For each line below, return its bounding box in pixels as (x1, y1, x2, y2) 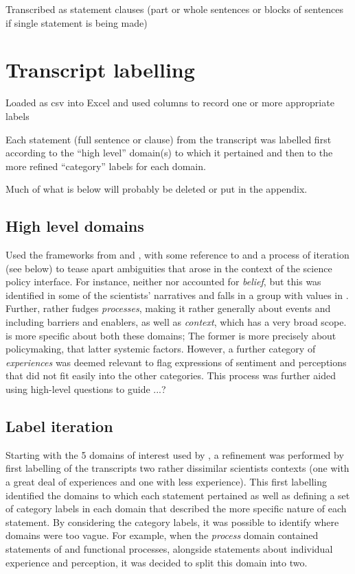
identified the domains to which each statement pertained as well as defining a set (5, 488, 350, 502)
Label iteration (5, 416, 113, 436)
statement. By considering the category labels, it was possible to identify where (5, 514, 339, 529)
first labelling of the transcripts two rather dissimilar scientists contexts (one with (5, 461, 350, 475)
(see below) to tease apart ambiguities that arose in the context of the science (5, 261, 332, 275)
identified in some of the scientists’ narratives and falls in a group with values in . (5, 287, 349, 302)
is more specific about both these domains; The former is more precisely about (5, 328, 336, 342)
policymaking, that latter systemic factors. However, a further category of (5, 342, 316, 356)
